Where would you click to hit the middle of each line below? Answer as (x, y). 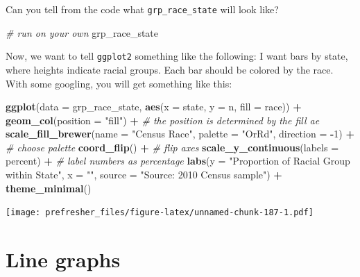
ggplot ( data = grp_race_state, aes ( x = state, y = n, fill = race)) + (154, 107)
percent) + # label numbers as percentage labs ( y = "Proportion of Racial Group (178, 161)
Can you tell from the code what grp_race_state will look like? (142, 9)
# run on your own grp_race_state (82, 32)
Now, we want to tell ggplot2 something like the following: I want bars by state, (177, 56)
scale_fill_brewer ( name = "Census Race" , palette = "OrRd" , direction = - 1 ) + (180, 134)
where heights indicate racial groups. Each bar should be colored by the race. (170, 69)
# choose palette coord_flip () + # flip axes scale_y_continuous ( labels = (172, 147)
